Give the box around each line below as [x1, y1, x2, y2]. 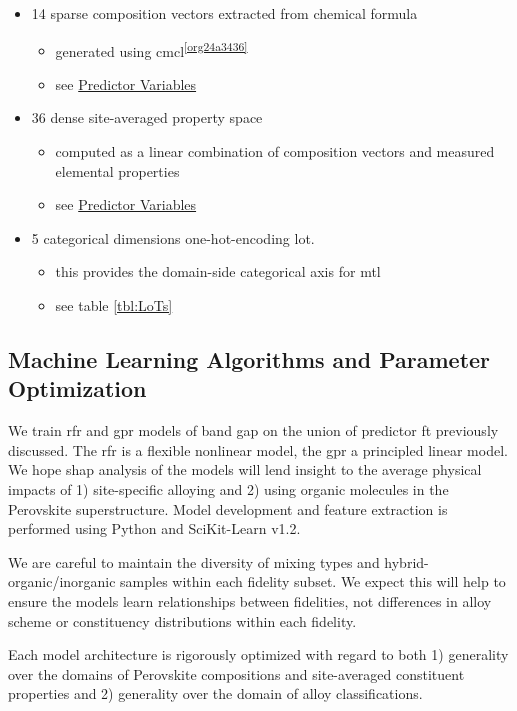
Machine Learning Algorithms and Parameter [8, 343, 491, 374]
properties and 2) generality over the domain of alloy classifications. [8, 683, 423, 704]
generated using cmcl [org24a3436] [55, 37, 248, 61]
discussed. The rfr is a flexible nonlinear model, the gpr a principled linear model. [8, 439, 508, 460]
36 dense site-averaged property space [31, 107, 263, 128]
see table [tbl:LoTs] [55, 295, 173, 315]
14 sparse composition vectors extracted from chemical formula [31, 3, 418, 23]
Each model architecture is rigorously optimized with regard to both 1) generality [8, 644, 509, 665]
